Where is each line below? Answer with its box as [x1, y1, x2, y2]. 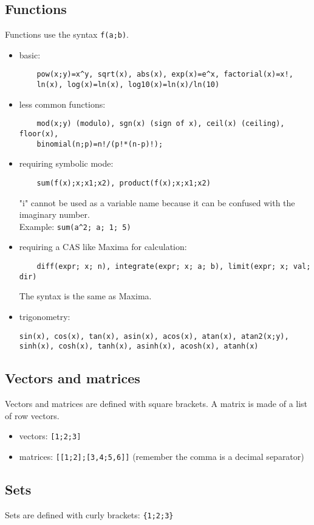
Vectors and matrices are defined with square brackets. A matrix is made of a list [5, 397, 308, 410]
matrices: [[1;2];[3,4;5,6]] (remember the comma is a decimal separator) [19, 450, 304, 462]
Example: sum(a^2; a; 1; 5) [19, 220, 131, 232]
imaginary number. [19, 208, 90, 221]
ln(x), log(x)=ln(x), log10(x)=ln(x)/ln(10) [36, 80, 220, 89]
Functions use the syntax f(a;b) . [5, 28, 129, 41]
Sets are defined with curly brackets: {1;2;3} [5, 508, 174, 521]
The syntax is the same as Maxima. [19, 290, 152, 302]
